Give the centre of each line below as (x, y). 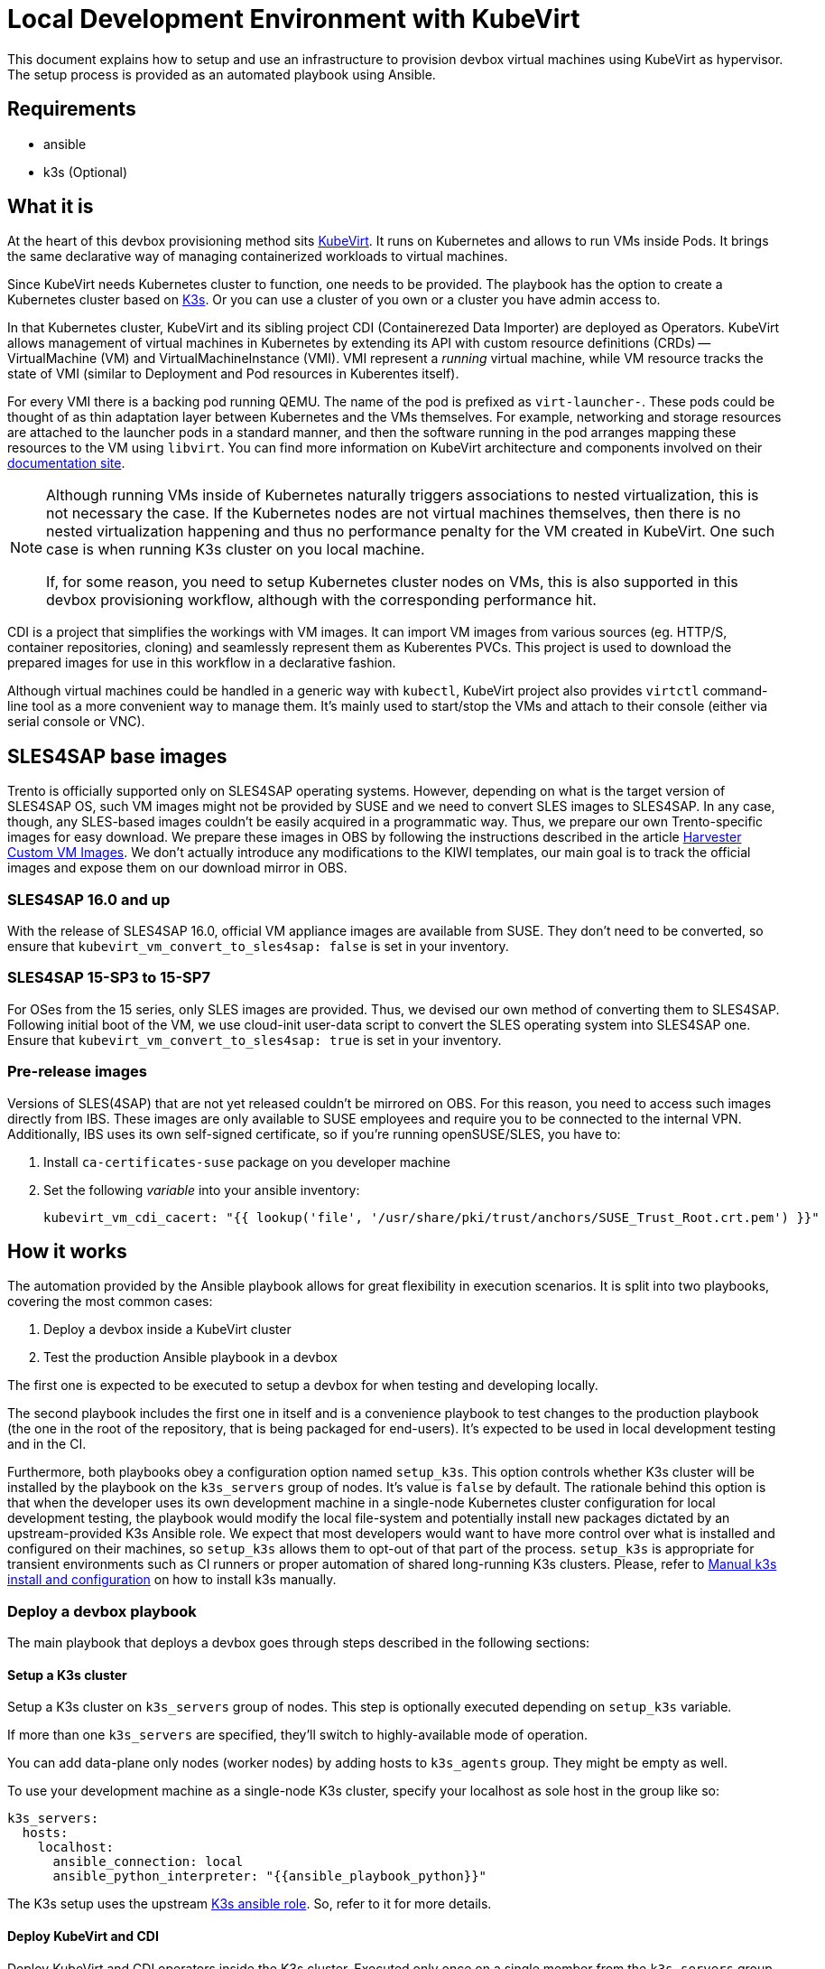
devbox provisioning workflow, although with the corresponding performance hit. (321, 600)
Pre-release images (77, 1072)
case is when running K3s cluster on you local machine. (236, 550)
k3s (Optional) (86, 172)
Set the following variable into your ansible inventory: (202, 1190)
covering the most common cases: (110, 1302)
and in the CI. (47, 1444)
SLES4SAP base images (117, 756)
